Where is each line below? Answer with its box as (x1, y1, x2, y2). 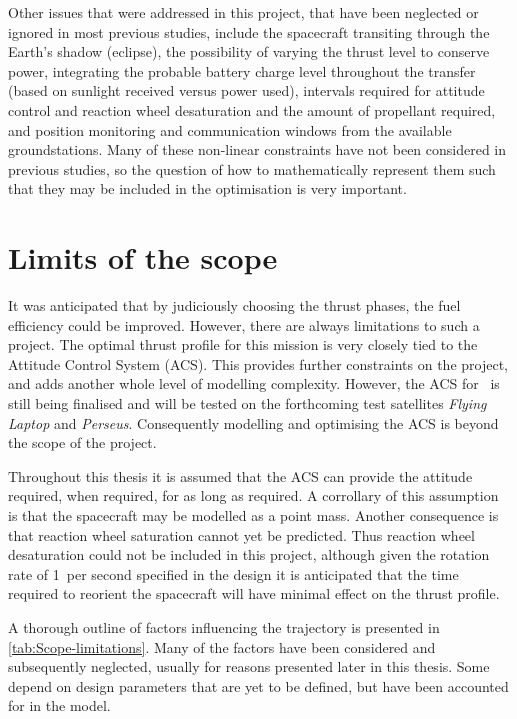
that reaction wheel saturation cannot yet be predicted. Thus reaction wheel (8, 524, 475, 545)
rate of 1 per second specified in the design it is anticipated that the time (8, 563, 459, 584)
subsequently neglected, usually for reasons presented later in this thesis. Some (8, 656, 490, 677)
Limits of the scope (8, 237, 278, 278)
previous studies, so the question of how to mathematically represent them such (8, 158, 496, 179)
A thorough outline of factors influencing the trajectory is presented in (8, 616, 440, 637)
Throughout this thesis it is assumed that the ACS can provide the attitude (8, 465, 473, 486)
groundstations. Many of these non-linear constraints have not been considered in (8, 139, 507, 160)
